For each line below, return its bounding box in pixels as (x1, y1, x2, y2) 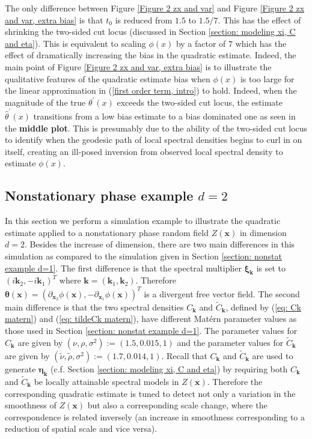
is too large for (240, 72, 295, 85)
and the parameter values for (177, 336, 284, 348)
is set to (256, 261, 286, 274)
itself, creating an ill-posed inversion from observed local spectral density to (5, 145, 283, 157)
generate (5, 362, 36, 375)
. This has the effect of (218, 13, 301, 26)
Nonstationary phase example (5, 186, 194, 205)
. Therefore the (207, 375, 263, 387)
